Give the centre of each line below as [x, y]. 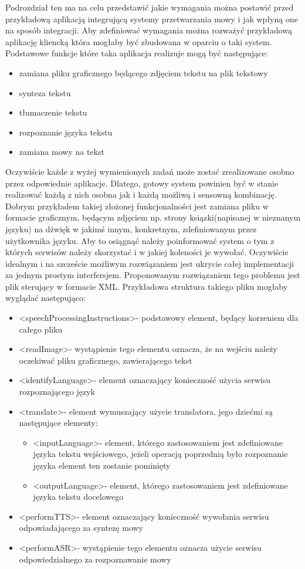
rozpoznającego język [57, 392]
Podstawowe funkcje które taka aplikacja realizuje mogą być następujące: [137, 53]
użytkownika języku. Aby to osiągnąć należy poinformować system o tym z [140, 240]
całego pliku [41, 329]
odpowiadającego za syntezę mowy [81, 528]
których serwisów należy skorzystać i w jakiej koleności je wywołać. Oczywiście [147, 252]
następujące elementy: [58, 423]
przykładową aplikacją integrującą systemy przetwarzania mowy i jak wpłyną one [152, 18]
